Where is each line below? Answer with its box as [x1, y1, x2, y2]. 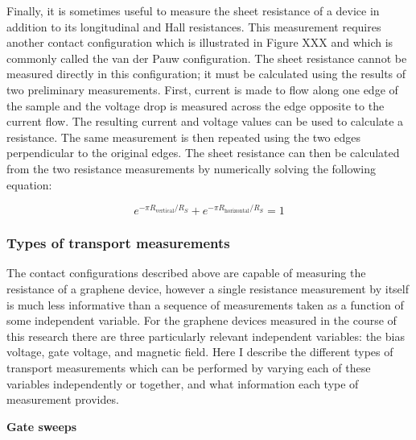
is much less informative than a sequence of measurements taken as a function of [6, 296, 404, 313]
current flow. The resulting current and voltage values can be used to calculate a [6, 113, 404, 130]
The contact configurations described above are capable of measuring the [6, 264, 366, 281]
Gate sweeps [6, 417, 77, 434]
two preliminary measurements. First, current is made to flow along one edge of [6, 81, 398, 98]
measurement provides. [6, 391, 119, 408]
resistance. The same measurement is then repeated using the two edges [6, 128, 361, 145]
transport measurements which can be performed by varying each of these [6, 359, 371, 376]
